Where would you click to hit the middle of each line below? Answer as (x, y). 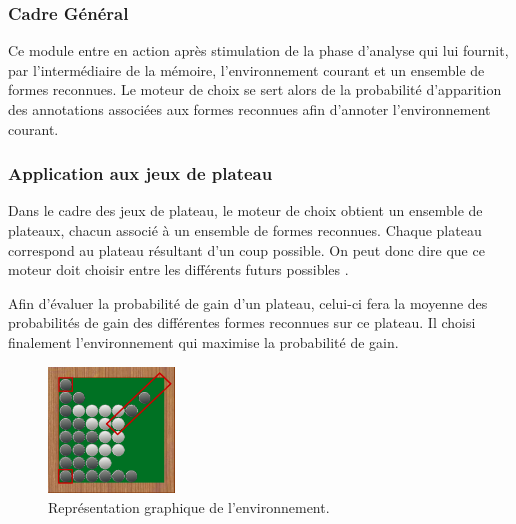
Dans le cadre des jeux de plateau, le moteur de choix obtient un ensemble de (245, 210)
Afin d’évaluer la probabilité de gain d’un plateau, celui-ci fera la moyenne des (248, 302)
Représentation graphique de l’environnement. (189, 507)
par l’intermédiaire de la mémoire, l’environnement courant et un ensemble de (246, 69)
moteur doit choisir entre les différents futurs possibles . (178, 269)
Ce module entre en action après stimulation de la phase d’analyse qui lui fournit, (258, 50)
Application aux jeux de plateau (140, 173)
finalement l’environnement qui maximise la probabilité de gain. (203, 341)
